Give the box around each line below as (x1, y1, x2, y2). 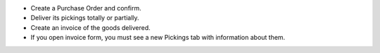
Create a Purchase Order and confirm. (30, 4, 142, 12)
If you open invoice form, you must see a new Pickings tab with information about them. (30, 33, 286, 42)
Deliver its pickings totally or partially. (30, 14, 140, 22)
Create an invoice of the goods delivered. (30, 23, 151, 31)
